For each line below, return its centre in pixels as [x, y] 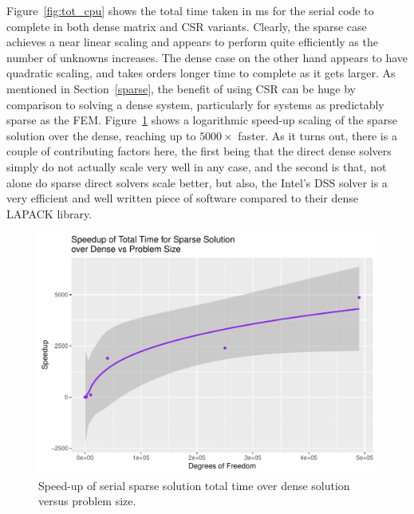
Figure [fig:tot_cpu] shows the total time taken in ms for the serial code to [190, 10]
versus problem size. [87, 501]
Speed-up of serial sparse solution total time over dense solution [194, 485]
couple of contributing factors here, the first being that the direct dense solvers [199, 151]
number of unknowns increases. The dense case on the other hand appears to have [207, 57]
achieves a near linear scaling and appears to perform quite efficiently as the [192, 42]
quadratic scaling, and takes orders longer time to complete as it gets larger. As [201, 73]
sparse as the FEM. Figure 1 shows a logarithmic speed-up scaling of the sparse [202, 120]
